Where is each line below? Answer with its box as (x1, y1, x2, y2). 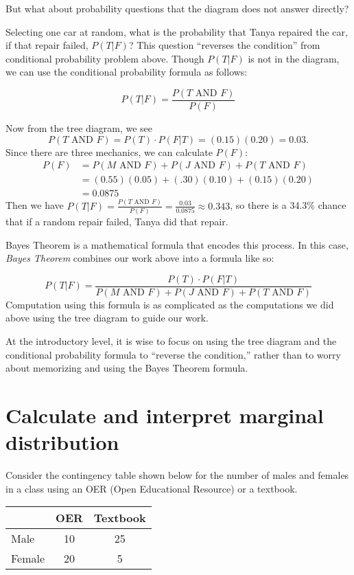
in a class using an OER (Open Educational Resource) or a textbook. (5, 481, 298, 495)
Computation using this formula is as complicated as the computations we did (5, 297, 334, 311)
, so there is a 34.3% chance (230, 198, 346, 212)
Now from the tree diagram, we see (5, 121, 153, 135)
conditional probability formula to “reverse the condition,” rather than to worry (5, 347, 341, 361)
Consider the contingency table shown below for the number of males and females (5, 468, 349, 482)
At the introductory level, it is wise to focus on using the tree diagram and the (5, 333, 337, 348)
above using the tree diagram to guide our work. (5, 311, 209, 325)
